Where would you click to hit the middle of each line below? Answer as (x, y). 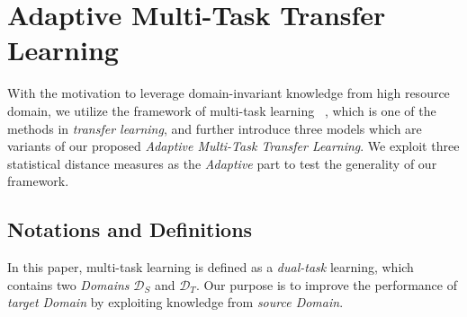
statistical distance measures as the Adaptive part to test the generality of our (222, 163)
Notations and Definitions (130, 229)
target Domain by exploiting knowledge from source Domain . (175, 302)
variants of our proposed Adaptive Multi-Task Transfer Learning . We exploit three (233, 146)
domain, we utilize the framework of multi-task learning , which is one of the (222, 110)
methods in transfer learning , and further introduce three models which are (215, 128)
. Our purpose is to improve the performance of (326, 284)
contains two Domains (68, 284)
